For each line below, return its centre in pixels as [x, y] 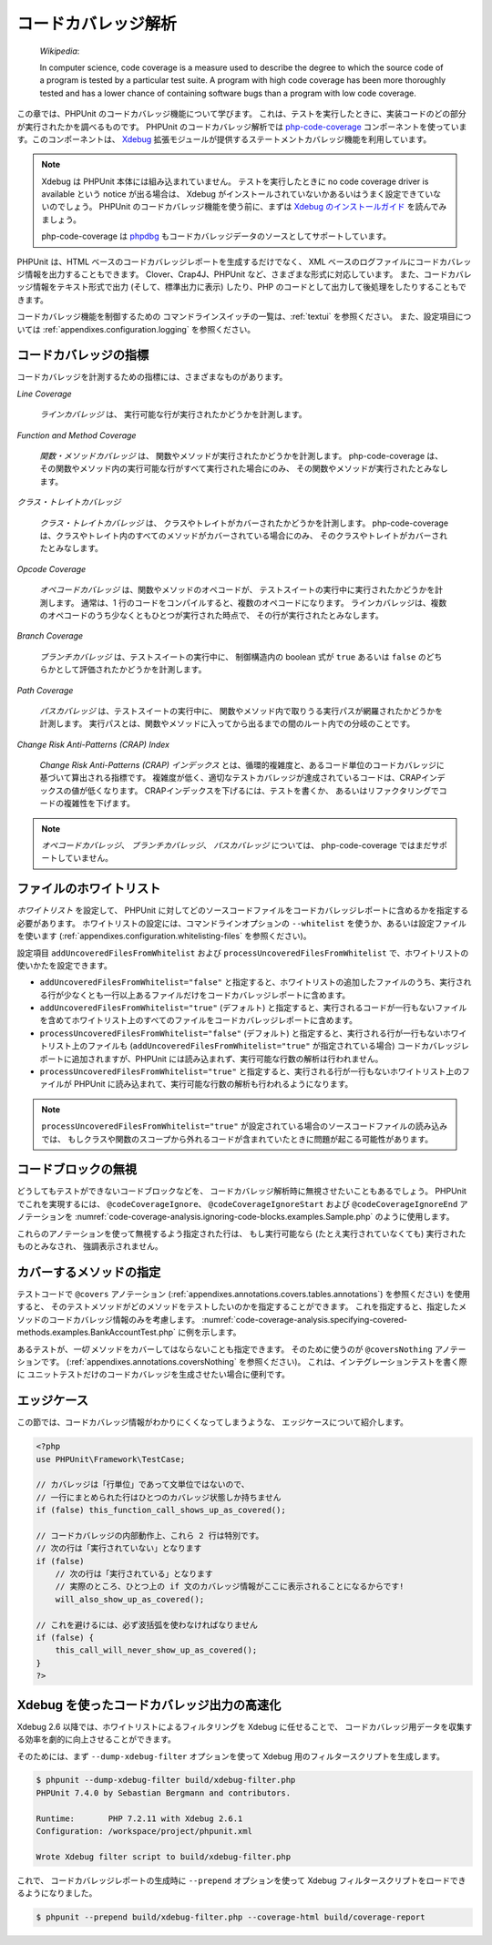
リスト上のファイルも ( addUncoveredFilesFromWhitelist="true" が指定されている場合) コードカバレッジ [254, 1046]
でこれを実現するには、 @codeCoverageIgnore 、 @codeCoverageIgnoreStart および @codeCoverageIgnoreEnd [237, 1203]
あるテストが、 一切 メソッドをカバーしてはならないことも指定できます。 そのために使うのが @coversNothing [225, 1349]
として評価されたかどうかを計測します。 [131, 670]
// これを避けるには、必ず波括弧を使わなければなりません [147, 1625]
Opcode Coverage [51, 568]
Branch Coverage [50, 636]
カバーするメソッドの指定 [89, 1272]
